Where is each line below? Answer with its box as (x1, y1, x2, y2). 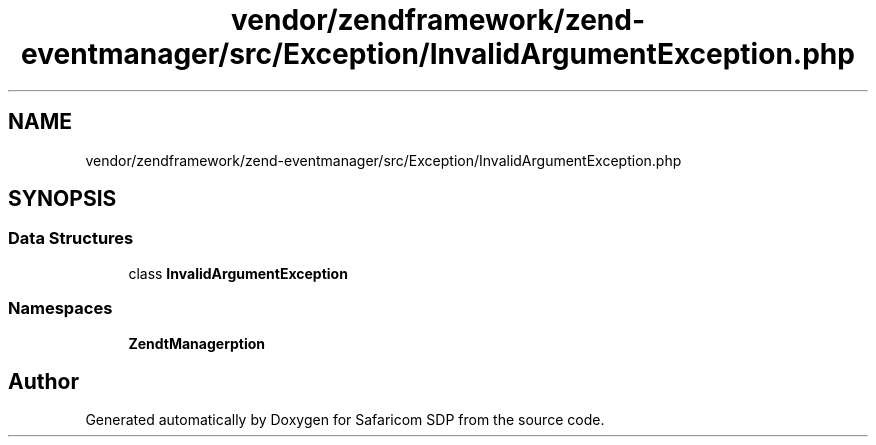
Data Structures (8, 228, 134, 249)
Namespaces (8, 298, 113, 319)
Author (8, 368, 79, 394)
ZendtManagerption (128, 334, 265, 352)
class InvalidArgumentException (128, 264, 348, 282)
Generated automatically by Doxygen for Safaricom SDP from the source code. (85, 411, 605, 429)
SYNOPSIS (8, 186, 117, 212)
